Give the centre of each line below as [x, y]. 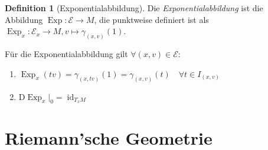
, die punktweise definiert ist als [151, 19]
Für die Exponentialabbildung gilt [66, 54]
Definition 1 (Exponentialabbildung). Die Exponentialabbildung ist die [134, 8]
